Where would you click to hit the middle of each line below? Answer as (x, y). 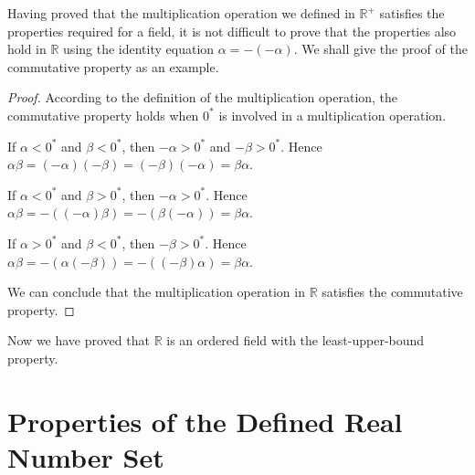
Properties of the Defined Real (205, 421)
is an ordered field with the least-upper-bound (296, 340)
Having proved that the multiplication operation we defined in (181, 13)
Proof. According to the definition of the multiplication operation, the (203, 97)
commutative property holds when (103, 115)
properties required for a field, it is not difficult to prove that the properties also (232, 31)
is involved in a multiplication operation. (332, 115)
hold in (27, 49)
